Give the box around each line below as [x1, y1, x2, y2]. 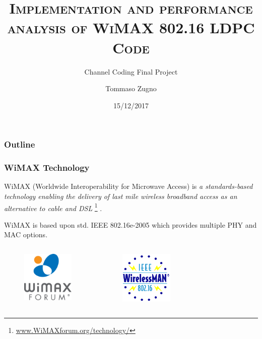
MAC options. [4, 229, 48, 240]
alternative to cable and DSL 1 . [4, 201, 102, 213]
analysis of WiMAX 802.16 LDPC [7, 17, 255, 38]
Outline [4, 138, 35, 151]
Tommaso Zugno [105, 83, 157, 94]
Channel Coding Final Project [84, 66, 178, 77]
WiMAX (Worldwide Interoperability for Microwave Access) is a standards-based [4, 181, 253, 191]
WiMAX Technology [4, 161, 90, 174]
